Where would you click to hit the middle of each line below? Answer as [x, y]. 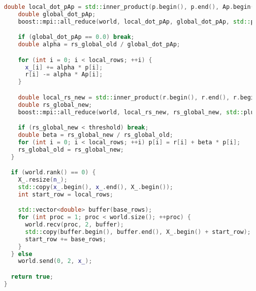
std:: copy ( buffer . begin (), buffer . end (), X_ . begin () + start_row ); [138, 232]
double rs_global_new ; [55, 105]
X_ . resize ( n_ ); [43, 180]
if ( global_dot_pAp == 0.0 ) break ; [76, 37]
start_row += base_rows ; [65, 239]
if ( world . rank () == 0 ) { [53, 173]
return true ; [32, 276]
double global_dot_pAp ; [57, 14]
